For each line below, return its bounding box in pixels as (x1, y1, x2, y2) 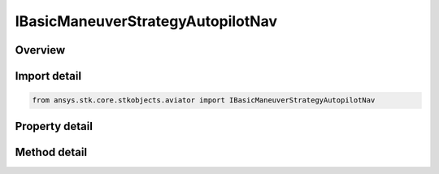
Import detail (15, 69, 81, 83)
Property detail (15, 119, 93, 133)
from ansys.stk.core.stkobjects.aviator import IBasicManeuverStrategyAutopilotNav (32, 96, 376, 105)
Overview (15, 43, 66, 57)
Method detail (15, 145, 88, 159)
